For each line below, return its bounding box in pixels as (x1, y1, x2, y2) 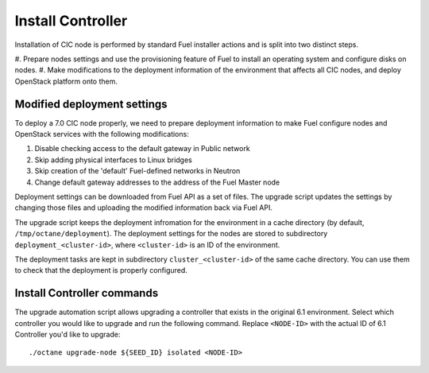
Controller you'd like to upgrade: (14, 330, 121, 339)
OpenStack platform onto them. (14, 76, 118, 86)
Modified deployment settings (14, 97, 168, 111)
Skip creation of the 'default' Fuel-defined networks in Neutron (34, 166, 241, 176)
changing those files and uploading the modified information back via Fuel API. (14, 203, 273, 212)
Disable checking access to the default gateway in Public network (34, 144, 250, 153)
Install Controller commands (14, 286, 159, 300)
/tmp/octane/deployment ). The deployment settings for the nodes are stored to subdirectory (14, 229, 328, 239)
